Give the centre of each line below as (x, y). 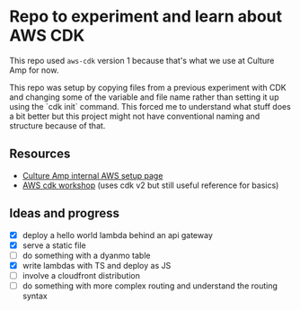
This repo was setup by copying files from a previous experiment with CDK (148, 87)
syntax (35, 296)
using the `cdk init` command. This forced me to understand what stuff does (150, 106)
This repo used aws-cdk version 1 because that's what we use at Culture (142, 60)
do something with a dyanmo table (86, 255)
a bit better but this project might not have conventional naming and (135, 116)
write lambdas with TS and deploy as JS (97, 265)
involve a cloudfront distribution (81, 275)
